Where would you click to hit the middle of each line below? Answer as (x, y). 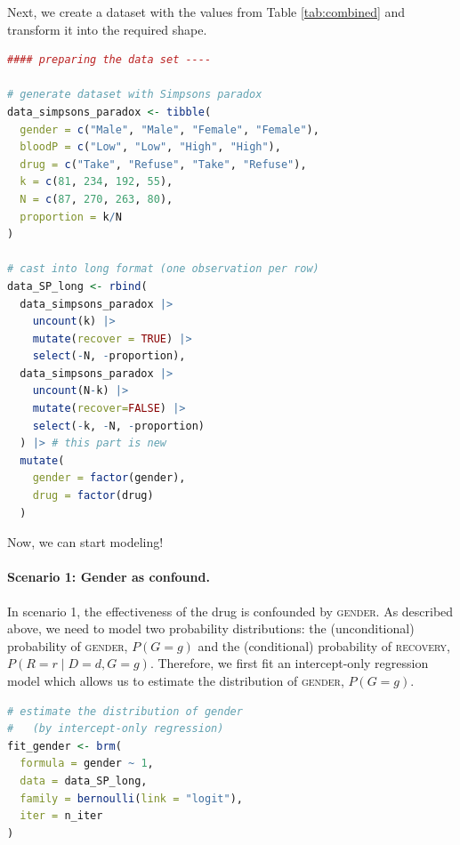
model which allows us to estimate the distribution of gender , (176, 680)
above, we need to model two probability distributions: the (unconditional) (211, 628)
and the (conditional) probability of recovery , (324, 645)
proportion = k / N (71, 217)
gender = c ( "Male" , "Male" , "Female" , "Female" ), (169, 129)
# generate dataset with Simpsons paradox (135, 95)
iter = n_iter (61, 816)
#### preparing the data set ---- (109, 60)
